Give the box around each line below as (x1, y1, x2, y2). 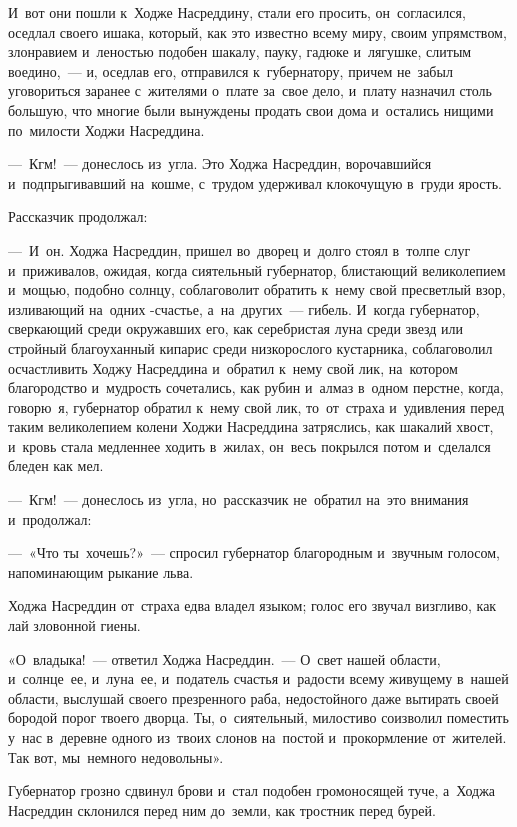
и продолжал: (8, 508, 92, 529)
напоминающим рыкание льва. (8, 561, 194, 582)
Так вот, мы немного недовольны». (8, 746, 224, 767)
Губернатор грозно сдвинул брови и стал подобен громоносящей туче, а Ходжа (8, 780, 496, 801)
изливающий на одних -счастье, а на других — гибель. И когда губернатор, (8, 298, 480, 319)
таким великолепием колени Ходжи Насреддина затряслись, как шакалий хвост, (8, 416, 494, 437)
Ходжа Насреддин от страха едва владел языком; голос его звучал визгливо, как (8, 595, 497, 616)
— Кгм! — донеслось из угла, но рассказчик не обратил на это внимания (8, 489, 469, 510)
